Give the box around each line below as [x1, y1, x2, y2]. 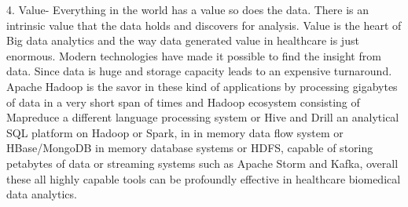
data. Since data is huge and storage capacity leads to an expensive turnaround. [6, 63, 392, 79]
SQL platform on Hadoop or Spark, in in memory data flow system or [6, 124, 344, 140]
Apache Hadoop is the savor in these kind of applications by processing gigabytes [6, 78, 398, 94]
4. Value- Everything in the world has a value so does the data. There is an [6, 2, 369, 17]
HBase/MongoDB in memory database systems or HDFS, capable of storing [6, 140, 373, 156]
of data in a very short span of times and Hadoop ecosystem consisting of [6, 93, 360, 110]
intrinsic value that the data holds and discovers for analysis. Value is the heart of [6, 16, 402, 33]
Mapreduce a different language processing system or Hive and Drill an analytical [6, 109, 399, 125]
